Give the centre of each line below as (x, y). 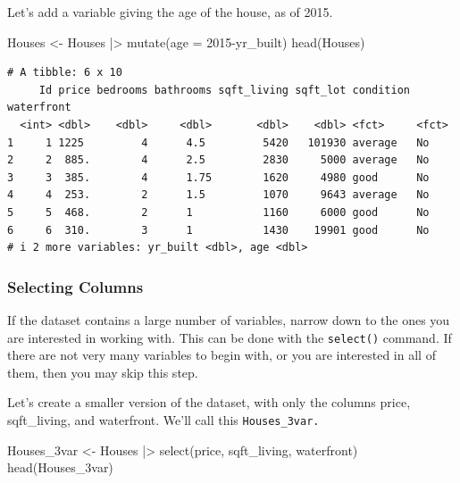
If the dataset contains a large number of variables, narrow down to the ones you (229, 319)
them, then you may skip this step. (103, 372)
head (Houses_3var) (60, 467)
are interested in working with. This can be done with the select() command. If (230, 337)
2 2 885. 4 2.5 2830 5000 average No (218, 160)
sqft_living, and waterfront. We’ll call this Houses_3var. (163, 419)
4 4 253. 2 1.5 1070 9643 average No (218, 195)
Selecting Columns (75, 286)
